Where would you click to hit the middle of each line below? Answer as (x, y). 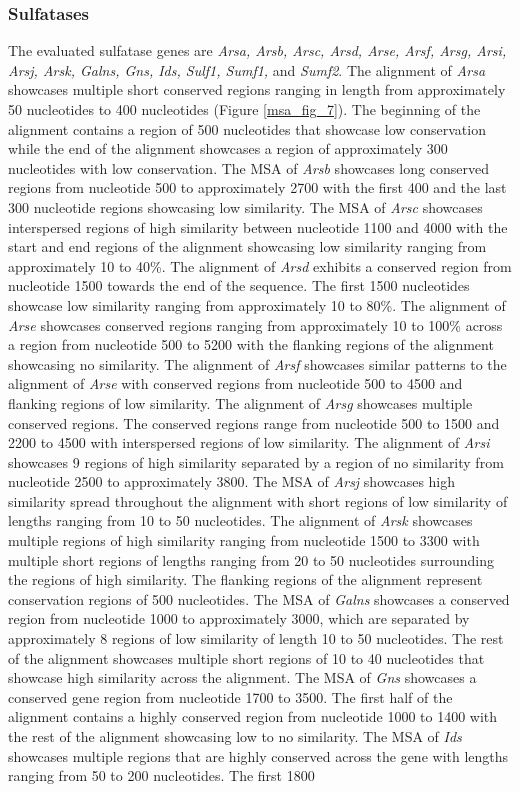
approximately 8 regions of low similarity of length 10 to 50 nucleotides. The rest (256, 638)
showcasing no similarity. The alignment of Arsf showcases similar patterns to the (257, 363)
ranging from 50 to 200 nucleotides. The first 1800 (161, 775)
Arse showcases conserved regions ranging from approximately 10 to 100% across (255, 324)
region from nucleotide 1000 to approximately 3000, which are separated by (239, 618)
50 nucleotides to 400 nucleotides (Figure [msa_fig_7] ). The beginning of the (244, 109)
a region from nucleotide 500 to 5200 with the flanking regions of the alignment (251, 344)
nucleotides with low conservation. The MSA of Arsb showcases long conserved (248, 167)
